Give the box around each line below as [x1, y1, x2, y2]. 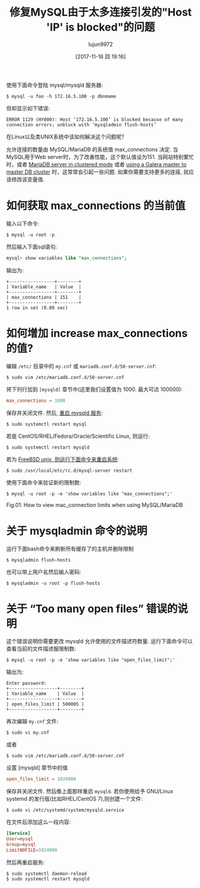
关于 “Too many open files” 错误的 [6, 602, 178, 616]
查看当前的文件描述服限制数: [6, 645, 77, 653]
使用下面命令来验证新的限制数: [6, 478, 82, 486]
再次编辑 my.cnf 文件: [6, 718, 59, 725]
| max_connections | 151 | [6, 294, 82, 300]
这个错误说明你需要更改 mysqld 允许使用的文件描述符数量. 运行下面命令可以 [6, 638, 193, 645]
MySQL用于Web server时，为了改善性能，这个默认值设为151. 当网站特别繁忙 [6, 153, 195, 160]
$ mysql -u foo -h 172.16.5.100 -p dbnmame [6, 93, 117, 99]
